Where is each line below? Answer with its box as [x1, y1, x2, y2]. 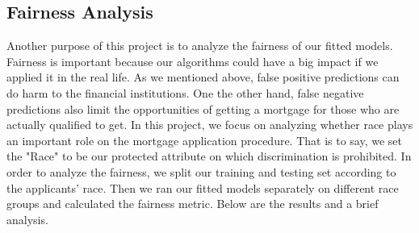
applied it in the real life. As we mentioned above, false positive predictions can [6, 69, 400, 85]
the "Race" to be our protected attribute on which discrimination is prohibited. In [6, 148, 412, 164]
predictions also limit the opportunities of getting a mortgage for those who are [6, 100, 400, 117]
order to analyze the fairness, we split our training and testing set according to [6, 163, 396, 180]
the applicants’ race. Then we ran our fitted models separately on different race [6, 179, 399, 196]
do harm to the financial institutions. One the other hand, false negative [6, 84, 364, 101]
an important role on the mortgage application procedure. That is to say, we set [6, 131, 403, 148]
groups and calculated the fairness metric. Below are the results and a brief [6, 195, 379, 212]
